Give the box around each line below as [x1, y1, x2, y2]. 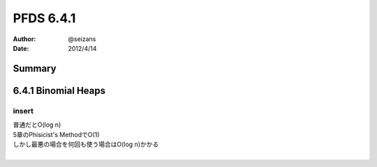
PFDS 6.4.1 [13, 10, 76, 26]
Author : [13, 35, 36, 43]
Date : [13, 44, 29, 52]
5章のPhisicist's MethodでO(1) [13, 130, 100, 138]
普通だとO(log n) [13, 120, 61, 129]
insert [13, 106, 34, 116]
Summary [13, 63, 57, 74]
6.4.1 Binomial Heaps [13, 84, 106, 97]
